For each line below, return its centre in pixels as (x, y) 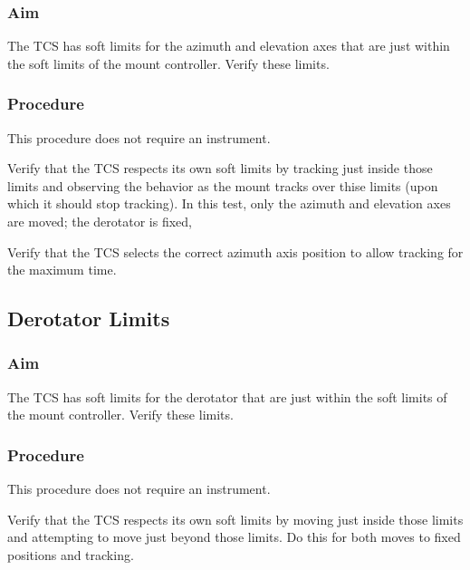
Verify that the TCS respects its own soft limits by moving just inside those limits (235, 519)
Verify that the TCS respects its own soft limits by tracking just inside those (220, 168)
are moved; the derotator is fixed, (100, 221)
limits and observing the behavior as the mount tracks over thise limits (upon (223, 185)
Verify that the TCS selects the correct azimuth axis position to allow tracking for (235, 251)
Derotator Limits (89, 319)
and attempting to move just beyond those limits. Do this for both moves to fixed (234, 537)
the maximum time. (62, 270)
